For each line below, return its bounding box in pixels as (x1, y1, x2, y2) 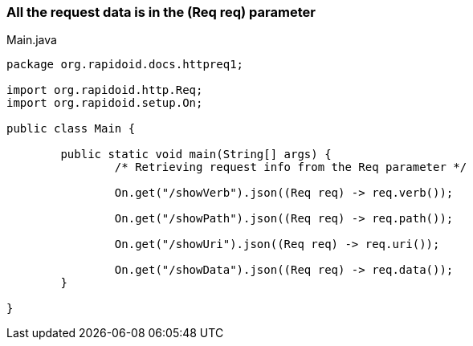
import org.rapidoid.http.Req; (6, 83, 203, 97)
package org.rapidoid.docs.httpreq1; (6, 58, 244, 71)
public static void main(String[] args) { (60, 148, 332, 161)
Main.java (6, 33, 57, 47)
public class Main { (6, 122, 136, 136)
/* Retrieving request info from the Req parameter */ (114, 161, 467, 174)
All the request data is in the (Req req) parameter (6, 4, 316, 20)
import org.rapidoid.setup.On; (6, 96, 203, 110)
